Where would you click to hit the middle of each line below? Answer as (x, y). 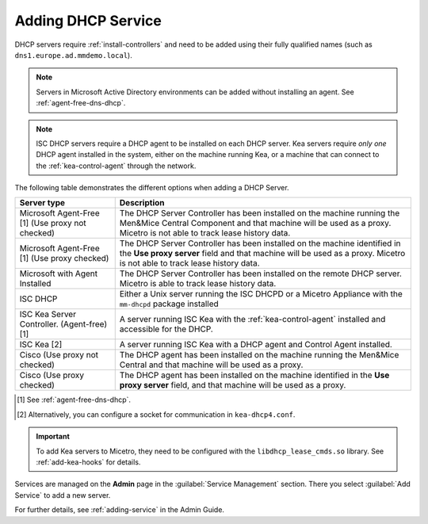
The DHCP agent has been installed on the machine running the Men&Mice (259, 355)
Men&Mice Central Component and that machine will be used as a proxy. (255, 224)
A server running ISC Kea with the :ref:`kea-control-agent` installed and (252, 319)
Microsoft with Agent (59, 273)
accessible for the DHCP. (166, 329)
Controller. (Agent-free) (63, 324)
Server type (42, 203)
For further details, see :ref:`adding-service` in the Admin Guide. (120, 510)
